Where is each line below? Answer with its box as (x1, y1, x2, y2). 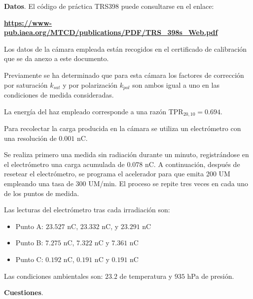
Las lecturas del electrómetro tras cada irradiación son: (4, 204, 170, 215)
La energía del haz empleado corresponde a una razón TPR (4, 106, 183, 116)
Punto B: (15, 237, 43, 248)
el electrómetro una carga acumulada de (4, 159, 125, 169)
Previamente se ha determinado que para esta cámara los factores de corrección (4, 69, 244, 80)
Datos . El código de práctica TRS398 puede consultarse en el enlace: (4, 1, 214, 11)
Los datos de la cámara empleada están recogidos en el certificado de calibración (4, 43, 247, 54)
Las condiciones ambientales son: (4, 270, 103, 281)
